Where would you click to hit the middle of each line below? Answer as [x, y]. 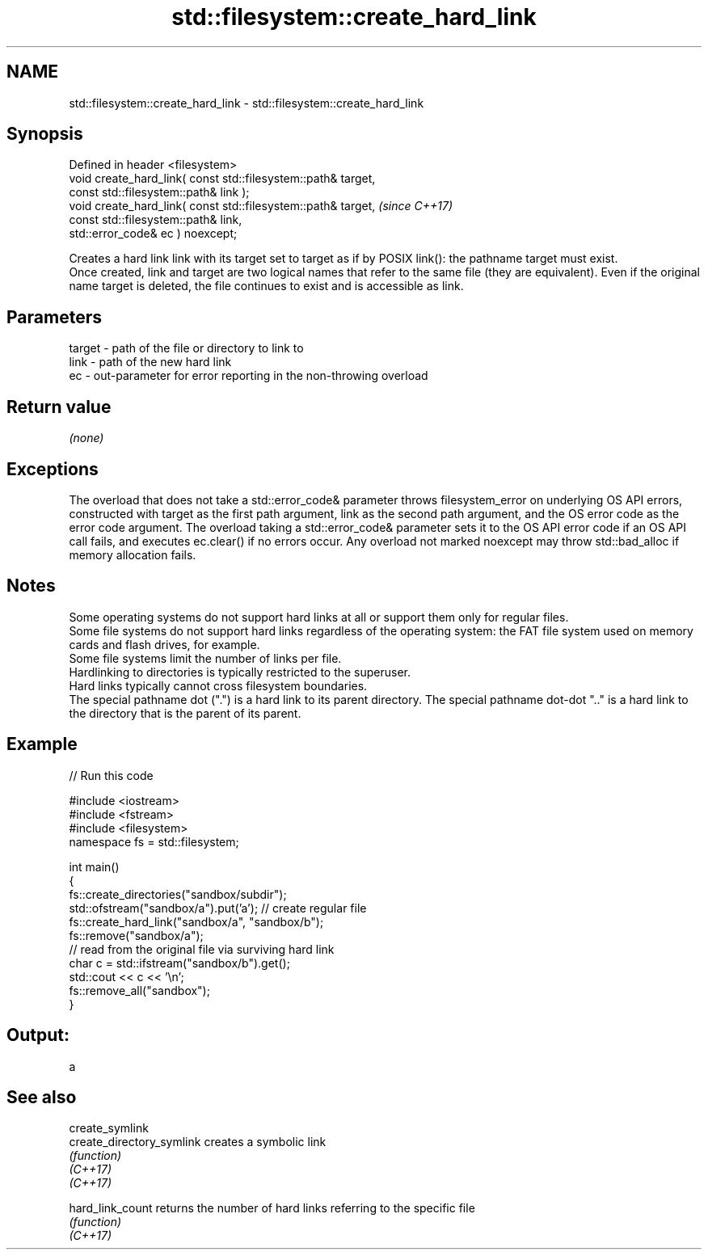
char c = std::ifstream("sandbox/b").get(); [179, 963]
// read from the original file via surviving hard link [202, 949]
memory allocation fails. [133, 554]
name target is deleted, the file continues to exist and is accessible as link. [266, 286]
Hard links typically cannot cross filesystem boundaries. [218, 685]
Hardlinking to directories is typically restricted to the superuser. [240, 672]
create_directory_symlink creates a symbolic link [198, 1142]
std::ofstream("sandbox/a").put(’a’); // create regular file [218, 908]
